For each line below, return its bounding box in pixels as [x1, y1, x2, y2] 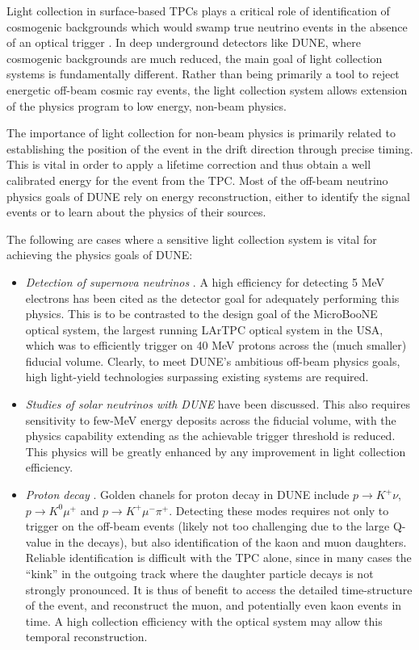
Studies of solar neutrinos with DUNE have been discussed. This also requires [25, 396, 410, 413]
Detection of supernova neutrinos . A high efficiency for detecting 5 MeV [25, 273, 385, 290]
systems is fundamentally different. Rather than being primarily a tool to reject [6, 65, 400, 82]
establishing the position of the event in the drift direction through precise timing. [6, 140, 413, 157]
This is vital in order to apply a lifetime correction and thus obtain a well [6, 156, 371, 173]
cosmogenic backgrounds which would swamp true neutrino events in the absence [6, 18, 408, 35]
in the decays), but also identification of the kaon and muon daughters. [54, 533, 407, 550]
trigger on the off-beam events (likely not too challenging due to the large [25, 518, 390, 535]
